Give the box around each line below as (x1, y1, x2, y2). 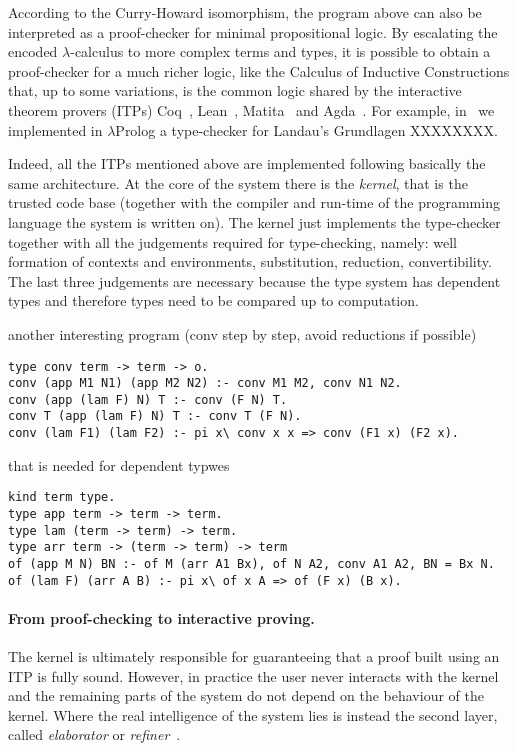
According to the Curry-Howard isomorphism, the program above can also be (8, 2, 482, 22)
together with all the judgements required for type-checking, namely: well (8, 231, 458, 252)
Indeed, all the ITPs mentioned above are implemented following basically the (8, 153, 486, 174)
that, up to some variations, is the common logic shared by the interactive (8, 80, 462, 101)
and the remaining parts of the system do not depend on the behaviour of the (8, 685, 484, 706)
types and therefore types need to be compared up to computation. (8, 290, 419, 311)
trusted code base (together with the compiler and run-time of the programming (8, 192, 500, 213)
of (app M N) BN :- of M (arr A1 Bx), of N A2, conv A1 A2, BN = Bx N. (8, 557, 495, 571)
